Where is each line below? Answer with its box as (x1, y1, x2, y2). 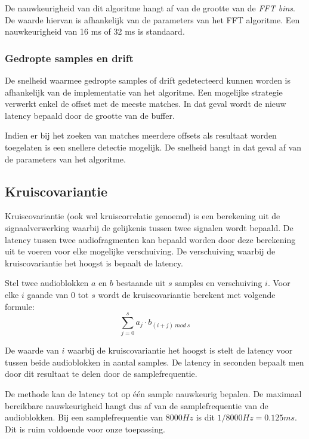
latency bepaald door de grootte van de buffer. (5, 109, 175, 121)
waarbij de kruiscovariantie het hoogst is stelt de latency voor (67, 344, 293, 357)
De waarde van (5, 344, 59, 357)
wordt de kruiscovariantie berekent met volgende (98, 288, 276, 300)
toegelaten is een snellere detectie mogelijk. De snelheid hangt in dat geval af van (5, 140, 302, 153)
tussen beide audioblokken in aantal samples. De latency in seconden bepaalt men (5, 355, 304, 368)
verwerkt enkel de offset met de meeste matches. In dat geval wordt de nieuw (5, 97, 286, 110)
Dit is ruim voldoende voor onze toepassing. (5, 422, 165, 435)
